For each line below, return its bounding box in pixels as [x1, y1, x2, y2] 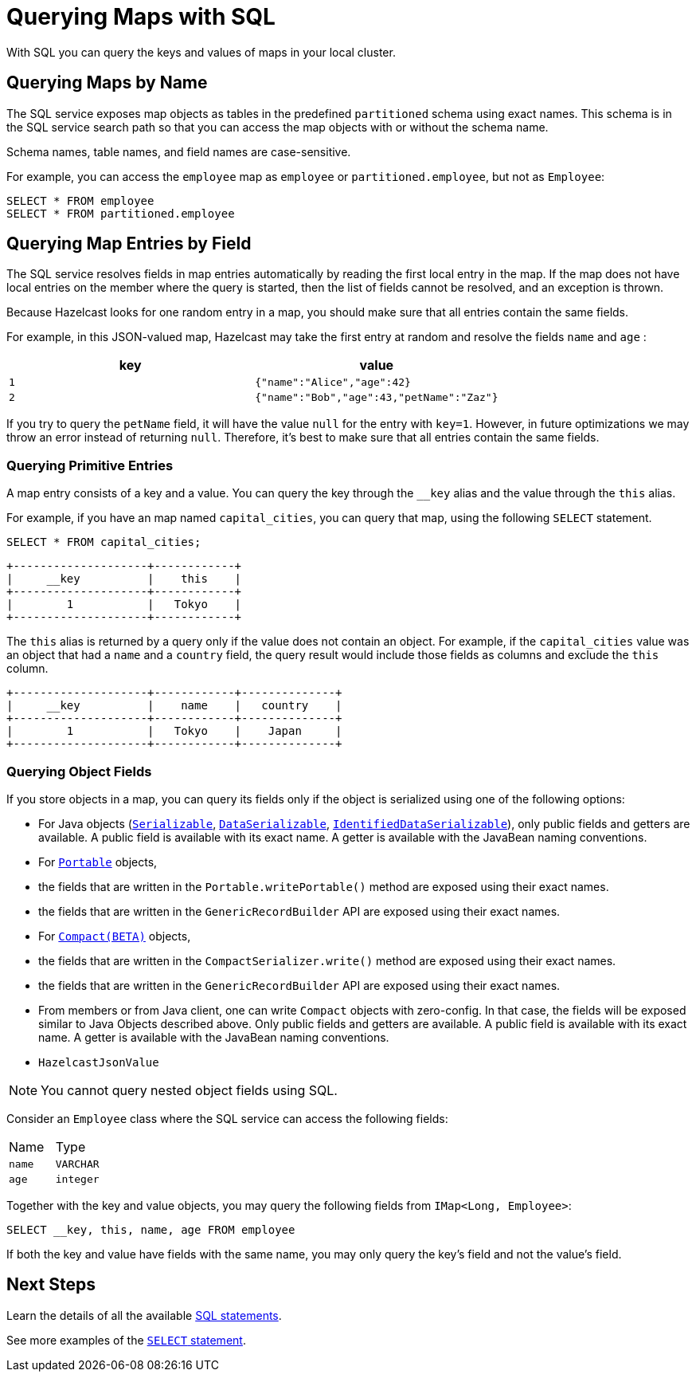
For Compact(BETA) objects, [38, 928, 191, 943]
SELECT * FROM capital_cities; [6, 536, 201, 549]
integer [55, 1172, 100, 1185]
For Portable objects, [38, 854, 158, 869]
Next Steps [6, 1274, 96, 1295]
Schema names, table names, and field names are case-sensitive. [6, 144, 351, 159]
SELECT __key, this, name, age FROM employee [6, 1223, 295, 1236]
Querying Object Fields [6, 763, 152, 779]
